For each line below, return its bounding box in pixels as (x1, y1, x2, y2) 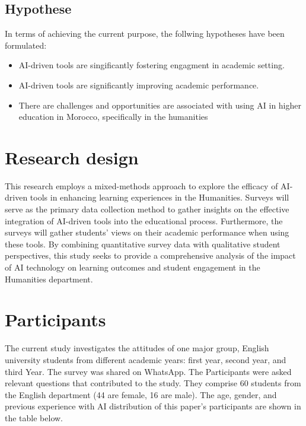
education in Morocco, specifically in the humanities (18, 110, 208, 123)
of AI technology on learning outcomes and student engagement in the (5, 261, 260, 274)
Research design (5, 145, 139, 169)
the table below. (5, 411, 63, 424)
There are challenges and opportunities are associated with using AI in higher (18, 98, 301, 111)
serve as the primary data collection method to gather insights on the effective (5, 203, 289, 215)
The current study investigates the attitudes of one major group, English (5, 342, 269, 354)
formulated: (5, 39, 47, 51)
